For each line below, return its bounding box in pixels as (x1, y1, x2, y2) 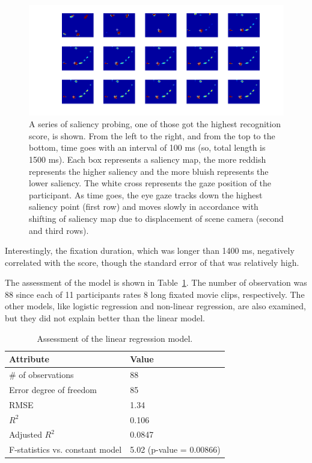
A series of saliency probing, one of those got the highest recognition (29, 118, 281, 130)
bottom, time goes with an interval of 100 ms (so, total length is (29, 141, 266, 154)
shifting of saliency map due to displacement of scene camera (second (29, 212, 284, 224)
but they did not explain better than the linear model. (5, 312, 206, 324)
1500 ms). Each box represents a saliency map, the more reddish (29, 153, 266, 165)
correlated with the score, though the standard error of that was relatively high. (5, 256, 299, 268)
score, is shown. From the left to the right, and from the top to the (29, 129, 275, 142)
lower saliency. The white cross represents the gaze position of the (29, 177, 272, 189)
